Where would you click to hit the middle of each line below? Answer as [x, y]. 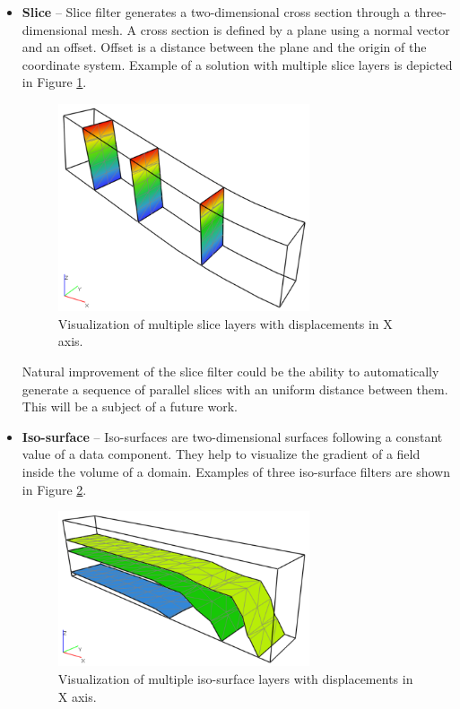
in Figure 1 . [54, 82]
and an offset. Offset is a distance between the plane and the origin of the [224, 47]
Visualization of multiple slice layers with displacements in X [225, 323]
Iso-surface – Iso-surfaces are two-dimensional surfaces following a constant [232, 436]
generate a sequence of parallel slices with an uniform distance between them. [235, 389]
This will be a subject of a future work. [130, 406]
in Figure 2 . [54, 489]
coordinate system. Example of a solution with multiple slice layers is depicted [237, 64]
